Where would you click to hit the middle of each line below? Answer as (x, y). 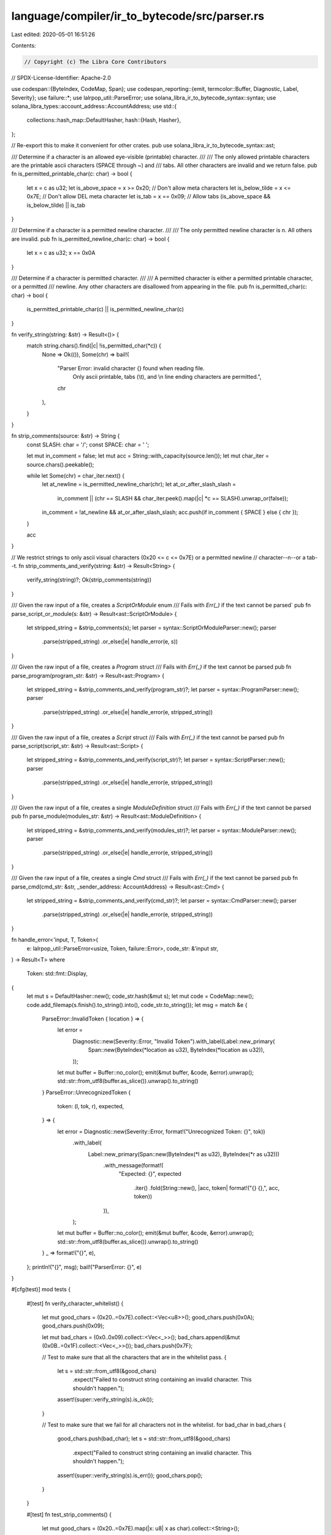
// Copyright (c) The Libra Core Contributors (95, 62)
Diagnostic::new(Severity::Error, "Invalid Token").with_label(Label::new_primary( (174, 1041)
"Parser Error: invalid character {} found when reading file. (131, 368)
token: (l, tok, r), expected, (91, 1106)
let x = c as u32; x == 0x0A (61, 253)
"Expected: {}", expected (150, 1174)
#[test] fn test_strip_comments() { (69, 1514)
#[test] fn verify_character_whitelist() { (75, 1303)
